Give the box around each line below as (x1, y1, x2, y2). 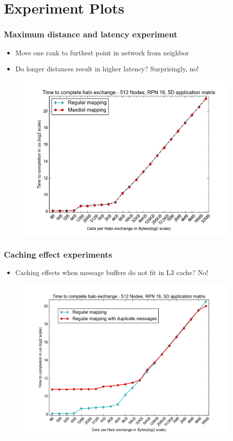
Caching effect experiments (4, 248, 112, 260)
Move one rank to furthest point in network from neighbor (15, 47, 189, 57)
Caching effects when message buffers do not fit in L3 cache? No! (15, 267, 208, 278)
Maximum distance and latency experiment (4, 28, 178, 40)
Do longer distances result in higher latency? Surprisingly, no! (15, 64, 199, 74)
